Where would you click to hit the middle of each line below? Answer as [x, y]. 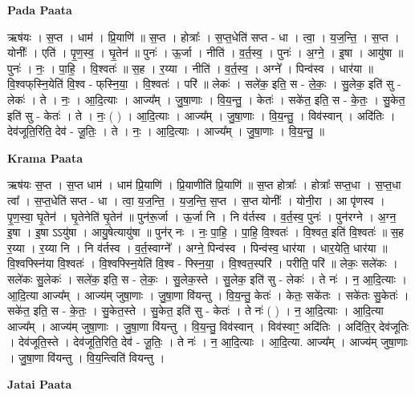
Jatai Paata [40, 384]
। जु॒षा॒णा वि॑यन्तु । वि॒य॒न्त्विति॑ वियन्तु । [86, 357]
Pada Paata [40, 10]
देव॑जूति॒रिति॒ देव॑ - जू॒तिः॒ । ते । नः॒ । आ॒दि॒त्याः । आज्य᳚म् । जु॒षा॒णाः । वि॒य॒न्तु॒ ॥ [166, 131]
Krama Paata [45, 157]
